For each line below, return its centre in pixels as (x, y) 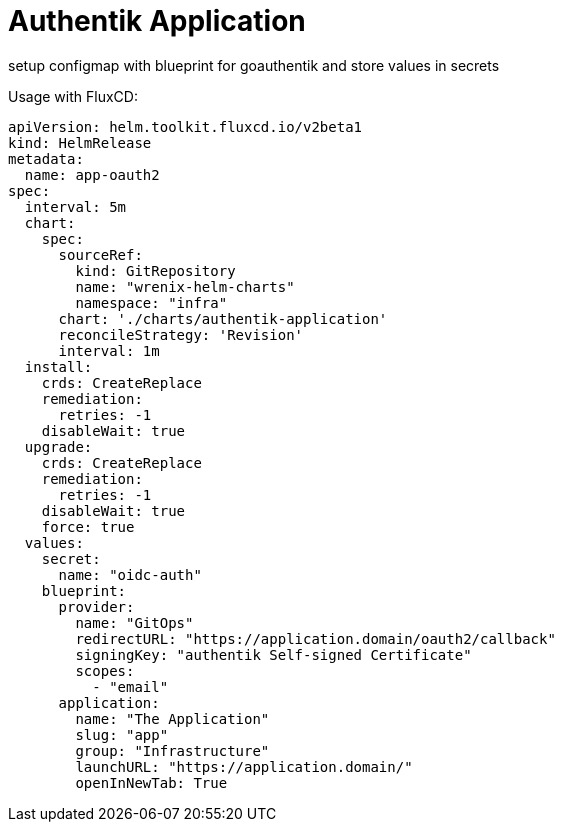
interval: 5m (75, 206)
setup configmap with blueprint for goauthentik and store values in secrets (254, 65)
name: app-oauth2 (92, 174)
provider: (96, 606)
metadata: (46, 158)
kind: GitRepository (155, 270)
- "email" (130, 686)
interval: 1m (109, 350)
